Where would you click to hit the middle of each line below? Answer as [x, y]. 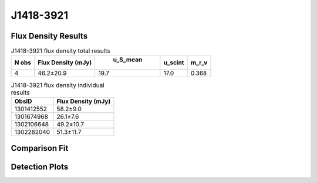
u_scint [174, 63]
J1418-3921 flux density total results [61, 51]
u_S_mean [128, 60]
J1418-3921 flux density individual [58, 85]
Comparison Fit [40, 148]
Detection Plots [40, 167]
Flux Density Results [49, 36]
